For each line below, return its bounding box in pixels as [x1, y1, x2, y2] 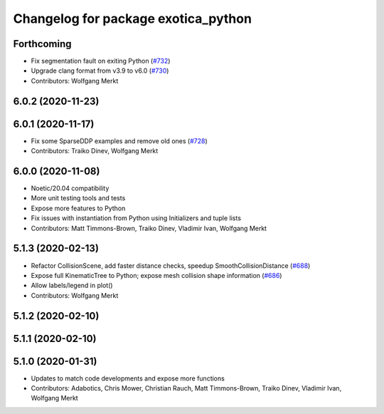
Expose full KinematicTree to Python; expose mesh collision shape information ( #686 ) [31, 271, 282, 279]
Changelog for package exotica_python [13, 11, 252, 26]
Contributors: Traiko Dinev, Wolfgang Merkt [31, 147, 159, 155]
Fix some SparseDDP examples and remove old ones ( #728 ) [31, 136, 208, 145]
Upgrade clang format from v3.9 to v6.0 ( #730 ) [31, 66, 169, 75]
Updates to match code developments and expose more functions [31, 374, 225, 383]
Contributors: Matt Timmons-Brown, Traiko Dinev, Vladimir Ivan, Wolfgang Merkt [31, 224, 267, 232]
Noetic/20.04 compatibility [31, 184, 110, 192]
